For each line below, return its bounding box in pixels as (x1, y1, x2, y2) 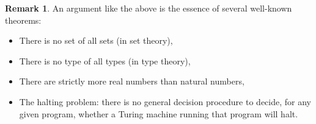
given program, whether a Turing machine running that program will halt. (19, 107, 298, 120)
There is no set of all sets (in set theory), (19, 34, 173, 47)
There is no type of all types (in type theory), (19, 54, 191, 67)
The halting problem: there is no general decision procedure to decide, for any (19, 95, 311, 108)
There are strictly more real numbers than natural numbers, (19, 75, 244, 88)
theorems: (5, 13, 42, 26)
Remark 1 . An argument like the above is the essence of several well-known (5, 2, 292, 14)
